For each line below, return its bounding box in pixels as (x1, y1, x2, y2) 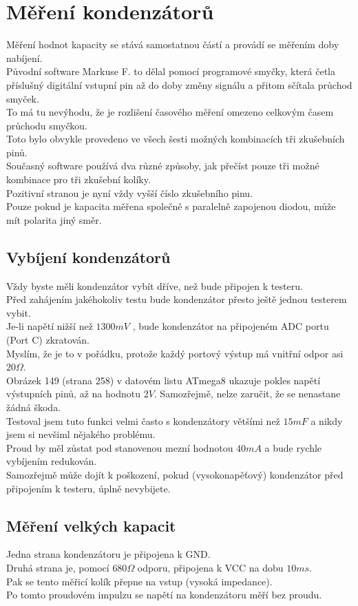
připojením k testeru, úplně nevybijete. (6, 481, 171, 495)
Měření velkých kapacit (6, 514, 176, 536)
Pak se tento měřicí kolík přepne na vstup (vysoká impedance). (6, 574, 273, 588)
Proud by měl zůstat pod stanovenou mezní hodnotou (6, 440, 233, 454)
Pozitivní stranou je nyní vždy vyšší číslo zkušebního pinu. (6, 185, 253, 200)
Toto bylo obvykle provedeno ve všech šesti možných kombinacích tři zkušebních (6, 132, 345, 146)
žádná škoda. (6, 399, 61, 414)
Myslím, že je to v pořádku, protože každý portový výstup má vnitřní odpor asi (6, 346, 344, 360)
